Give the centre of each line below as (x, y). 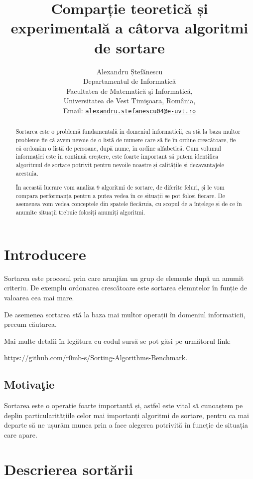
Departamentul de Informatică (129, 81)
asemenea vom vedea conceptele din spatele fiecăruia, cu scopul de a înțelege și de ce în (129, 204)
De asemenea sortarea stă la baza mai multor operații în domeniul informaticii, (125, 314)
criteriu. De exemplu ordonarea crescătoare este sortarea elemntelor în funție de (126, 288)
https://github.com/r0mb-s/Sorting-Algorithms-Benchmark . (96, 358)
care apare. (21, 434)
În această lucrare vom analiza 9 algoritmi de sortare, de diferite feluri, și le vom (120, 187)
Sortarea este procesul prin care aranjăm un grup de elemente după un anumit (124, 278)
